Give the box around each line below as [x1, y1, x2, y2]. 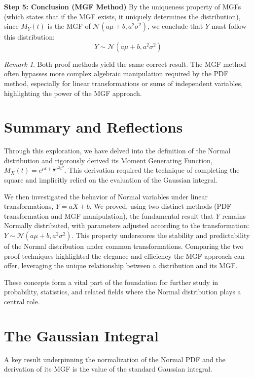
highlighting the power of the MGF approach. [4, 88, 142, 98]
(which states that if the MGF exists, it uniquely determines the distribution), [4, 11, 241, 21]
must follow [211, 21, 247, 31]
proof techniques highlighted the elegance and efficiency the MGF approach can [4, 250, 245, 261]
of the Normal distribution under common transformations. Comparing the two [4, 241, 244, 251]
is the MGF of [47, 21, 91, 31]
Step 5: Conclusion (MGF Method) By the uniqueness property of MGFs [4, 1, 241, 11]
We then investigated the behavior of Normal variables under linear [4, 191, 208, 201]
